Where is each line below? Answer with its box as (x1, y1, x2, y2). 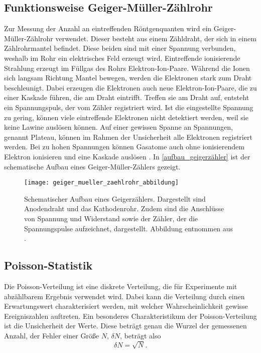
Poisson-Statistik (4, 257, 93, 273)
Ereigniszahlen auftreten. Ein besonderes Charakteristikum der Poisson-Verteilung (4, 310, 257, 321)
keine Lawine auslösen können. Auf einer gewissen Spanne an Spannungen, (4, 122, 233, 132)
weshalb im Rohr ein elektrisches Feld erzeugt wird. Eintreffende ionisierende (4, 52, 240, 63)
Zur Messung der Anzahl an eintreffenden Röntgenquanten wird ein (4, 23, 212, 34)
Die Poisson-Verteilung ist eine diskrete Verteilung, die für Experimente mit (4, 281, 237, 291)
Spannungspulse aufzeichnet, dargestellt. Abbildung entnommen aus (24, 223, 233, 233)
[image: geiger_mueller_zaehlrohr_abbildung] (24, 179, 179, 187)
